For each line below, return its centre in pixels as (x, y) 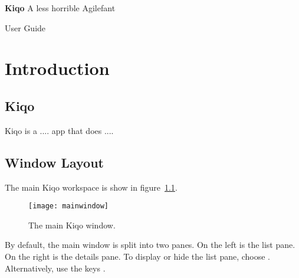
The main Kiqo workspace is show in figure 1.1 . (91, 187)
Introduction (57, 68)
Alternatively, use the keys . (55, 268)
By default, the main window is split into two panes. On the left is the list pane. (150, 245)
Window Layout (54, 162)
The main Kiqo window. (72, 225)
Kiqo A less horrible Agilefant (60, 8)
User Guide (25, 27)
